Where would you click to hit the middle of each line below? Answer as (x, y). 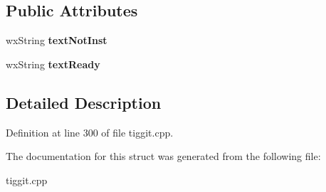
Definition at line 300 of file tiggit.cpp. (90, 132)
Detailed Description (84, 102)
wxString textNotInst (57, 40)
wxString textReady (53, 64)
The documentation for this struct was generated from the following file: (163, 156)
